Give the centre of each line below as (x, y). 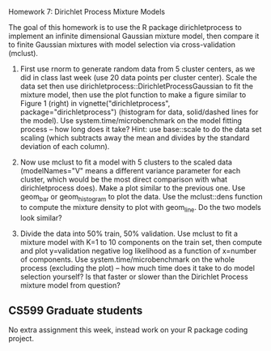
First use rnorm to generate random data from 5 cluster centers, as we (138, 69)
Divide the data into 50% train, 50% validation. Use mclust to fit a (129, 233)
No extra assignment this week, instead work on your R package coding (128, 330)
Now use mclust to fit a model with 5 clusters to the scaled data (126, 162)
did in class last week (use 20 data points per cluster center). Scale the (138, 77)
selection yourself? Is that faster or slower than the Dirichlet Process (134, 276)
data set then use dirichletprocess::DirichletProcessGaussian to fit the (136, 86)
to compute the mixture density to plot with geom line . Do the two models (140, 208)
